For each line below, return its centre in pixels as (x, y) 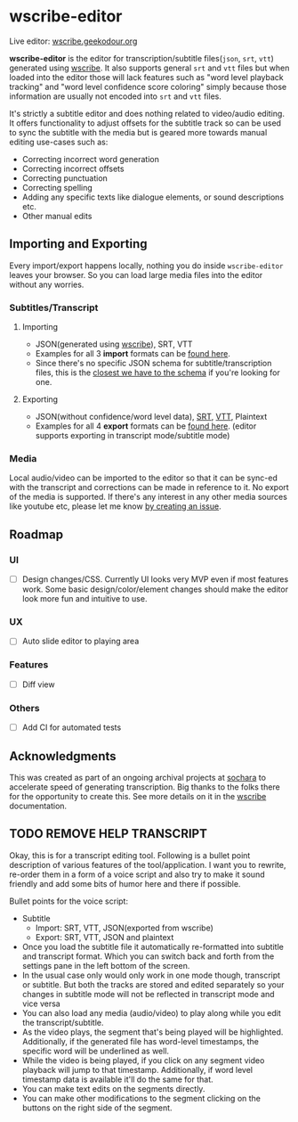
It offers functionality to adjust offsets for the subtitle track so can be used (145, 123)
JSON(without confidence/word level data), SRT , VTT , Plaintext (151, 417)
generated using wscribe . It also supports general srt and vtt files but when (149, 68)
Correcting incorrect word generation (91, 159)
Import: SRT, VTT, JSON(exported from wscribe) (124, 928)
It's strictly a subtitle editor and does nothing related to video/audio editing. (147, 113)
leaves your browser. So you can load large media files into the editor (136, 274)
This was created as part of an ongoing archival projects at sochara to (138, 777)
